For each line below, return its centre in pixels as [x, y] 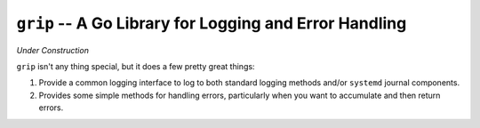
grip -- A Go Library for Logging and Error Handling [212, 23]
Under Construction [52, 50]
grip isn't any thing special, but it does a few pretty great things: [136, 66]
